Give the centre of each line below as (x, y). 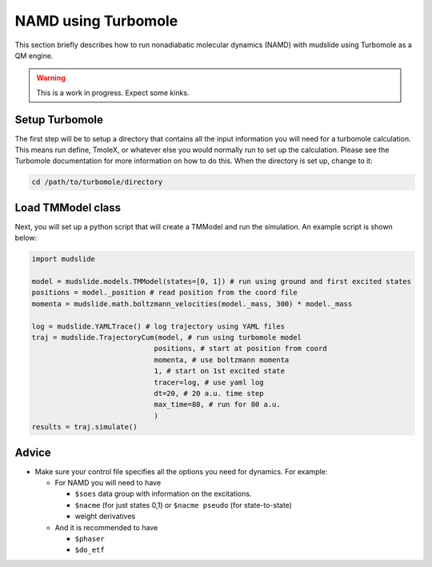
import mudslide (64, 259)
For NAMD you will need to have (108, 483)
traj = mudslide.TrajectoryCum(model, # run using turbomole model (167, 337)
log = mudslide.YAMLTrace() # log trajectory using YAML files (158, 326)
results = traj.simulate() (84, 427)
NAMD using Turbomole (96, 21)
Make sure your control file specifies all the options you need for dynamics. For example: (181, 471)
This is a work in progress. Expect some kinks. (113, 93)
